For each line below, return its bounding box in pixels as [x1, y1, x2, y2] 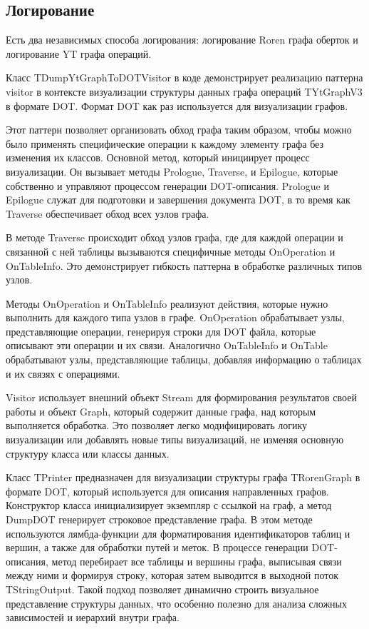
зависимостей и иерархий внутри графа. [6, 610, 180, 625]
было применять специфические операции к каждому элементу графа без [6, 136, 324, 151]
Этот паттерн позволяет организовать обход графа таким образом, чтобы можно [6, 122, 352, 137]
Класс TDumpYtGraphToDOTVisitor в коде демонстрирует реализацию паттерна [6, 70, 363, 85]
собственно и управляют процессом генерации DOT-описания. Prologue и [6, 178, 329, 193]
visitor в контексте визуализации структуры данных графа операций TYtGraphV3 [6, 84, 363, 99]
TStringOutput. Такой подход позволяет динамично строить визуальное [6, 581, 319, 596]
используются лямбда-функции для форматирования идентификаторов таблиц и [6, 525, 350, 540]
